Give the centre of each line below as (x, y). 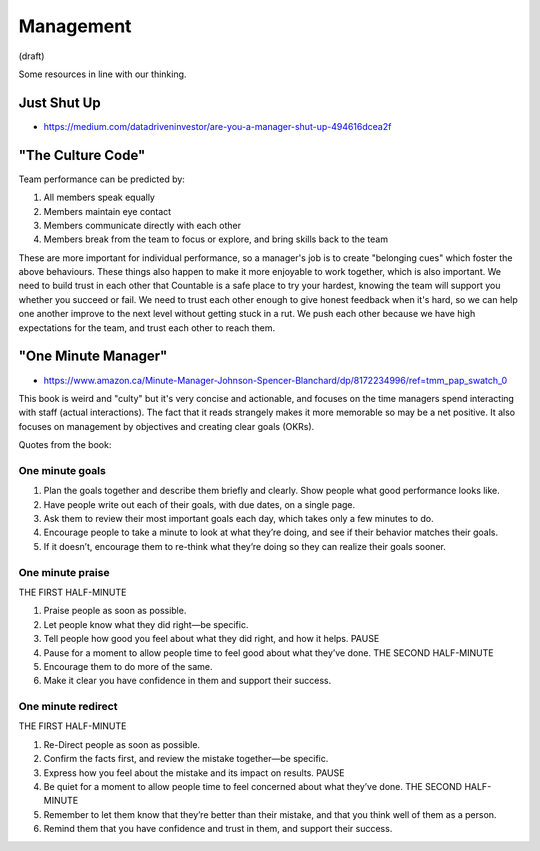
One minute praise (64, 572)
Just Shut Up (59, 102)
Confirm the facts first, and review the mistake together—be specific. (186, 759)
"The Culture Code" (82, 155)
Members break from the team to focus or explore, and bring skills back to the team (216, 239)
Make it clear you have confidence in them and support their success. (187, 681)
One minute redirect (68, 707)
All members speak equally (99, 197)
